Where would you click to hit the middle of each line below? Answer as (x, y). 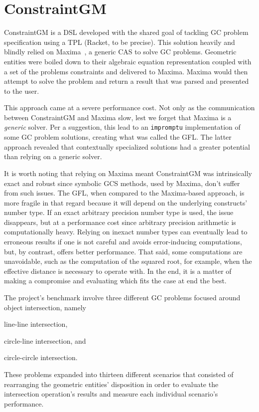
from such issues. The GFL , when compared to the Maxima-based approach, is (124, 193)
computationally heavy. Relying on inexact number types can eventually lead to (126, 232)
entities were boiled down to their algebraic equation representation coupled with (128, 61)
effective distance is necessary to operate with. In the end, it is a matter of (118, 271)
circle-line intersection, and (45, 340)
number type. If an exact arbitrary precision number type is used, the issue (119, 212)
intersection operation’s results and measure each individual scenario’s (111, 394)
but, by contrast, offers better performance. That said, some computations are (123, 251)
